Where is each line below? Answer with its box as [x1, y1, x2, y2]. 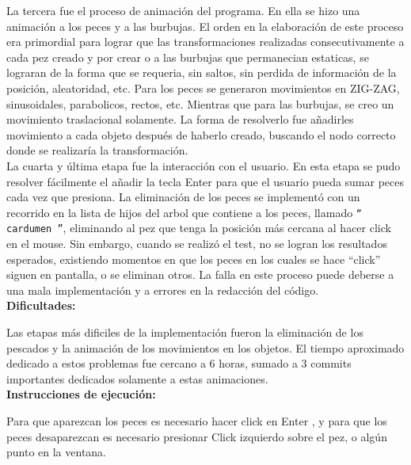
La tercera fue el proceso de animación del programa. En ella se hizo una [6, 2, 360, 18]
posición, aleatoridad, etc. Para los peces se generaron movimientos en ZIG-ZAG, [6, 79, 400, 96]
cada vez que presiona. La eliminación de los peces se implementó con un [6, 189, 360, 205]
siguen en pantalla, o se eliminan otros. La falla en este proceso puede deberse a [6, 266, 394, 283]
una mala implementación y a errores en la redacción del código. [6, 281, 319, 298]
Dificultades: [6, 297, 76, 314]
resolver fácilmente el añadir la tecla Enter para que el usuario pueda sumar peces [6, 173, 405, 189]
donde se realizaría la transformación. [6, 142, 188, 158]
